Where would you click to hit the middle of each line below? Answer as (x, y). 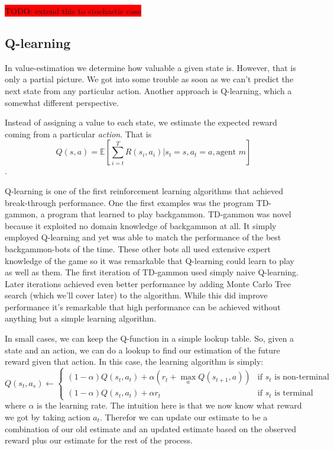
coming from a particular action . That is (78, 134)
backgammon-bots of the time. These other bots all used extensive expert (138, 248)
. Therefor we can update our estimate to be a (184, 417)
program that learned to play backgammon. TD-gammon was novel (169, 214)
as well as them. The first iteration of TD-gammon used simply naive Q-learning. (152, 272)
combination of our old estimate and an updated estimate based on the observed (151, 428)
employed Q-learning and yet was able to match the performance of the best (143, 237)
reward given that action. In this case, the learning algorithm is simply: (134, 361)
